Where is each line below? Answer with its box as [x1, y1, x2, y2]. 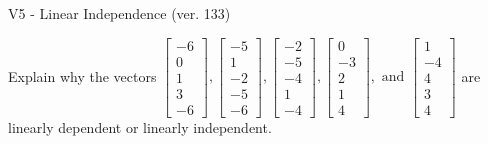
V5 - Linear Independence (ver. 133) [8, 3, 231, 23]
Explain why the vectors [8, 65, 157, 86]
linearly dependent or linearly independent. [8, 116, 272, 137]
